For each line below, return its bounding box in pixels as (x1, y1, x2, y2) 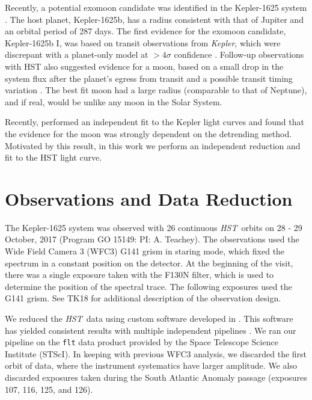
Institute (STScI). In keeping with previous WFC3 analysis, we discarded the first (5, 347, 307, 360)
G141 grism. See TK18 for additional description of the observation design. (5, 292, 281, 304)
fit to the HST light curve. (5, 151, 102, 164)
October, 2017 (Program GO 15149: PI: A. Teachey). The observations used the (5, 233, 299, 245)
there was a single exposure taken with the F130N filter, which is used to (5, 268, 274, 281)
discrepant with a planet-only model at (5, 48, 148, 61)
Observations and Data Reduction (5, 186, 293, 211)
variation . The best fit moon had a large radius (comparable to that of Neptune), (5, 84, 307, 96)
